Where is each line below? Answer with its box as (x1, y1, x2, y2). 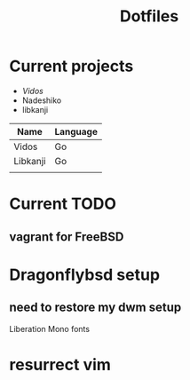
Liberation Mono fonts (9, 323, 91, 334)
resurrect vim (9, 354, 111, 375)
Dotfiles (119, 6, 179, 27)
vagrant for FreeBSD (9, 229, 124, 244)
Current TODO (9, 194, 117, 214)
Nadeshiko (21, 95, 62, 106)
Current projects (9, 56, 134, 76)
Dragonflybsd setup (9, 265, 161, 285)
